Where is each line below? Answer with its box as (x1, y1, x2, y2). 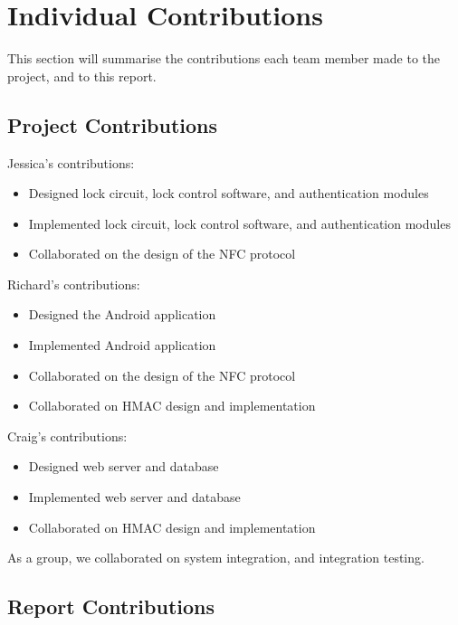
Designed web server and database (28, 457, 219, 476)
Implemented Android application (28, 336, 216, 355)
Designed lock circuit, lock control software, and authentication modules (28, 184, 429, 203)
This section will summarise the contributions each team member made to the (7, 49, 440, 68)
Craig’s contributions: (7, 426, 128, 445)
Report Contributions (7, 592, 215, 620)
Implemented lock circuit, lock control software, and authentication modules (28, 213, 451, 232)
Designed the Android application (28, 305, 216, 324)
